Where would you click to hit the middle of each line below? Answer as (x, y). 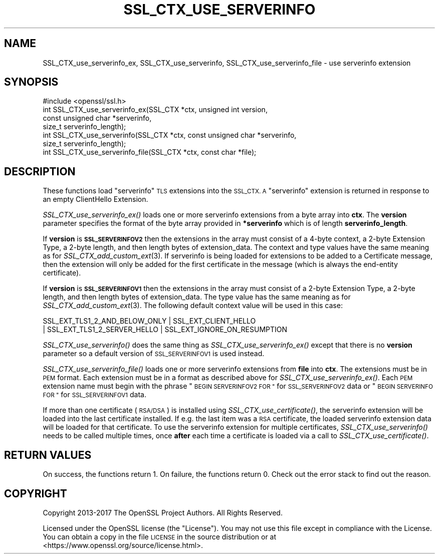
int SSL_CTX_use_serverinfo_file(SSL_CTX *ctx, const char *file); (150, 152)
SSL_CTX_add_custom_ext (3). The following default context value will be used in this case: (193, 306)
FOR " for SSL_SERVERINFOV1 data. (94, 395)
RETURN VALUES (48, 455)
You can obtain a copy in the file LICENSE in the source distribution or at (160, 536)
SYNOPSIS (31, 82)
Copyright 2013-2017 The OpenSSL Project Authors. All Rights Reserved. (163, 512)
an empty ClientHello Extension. (95, 199)
